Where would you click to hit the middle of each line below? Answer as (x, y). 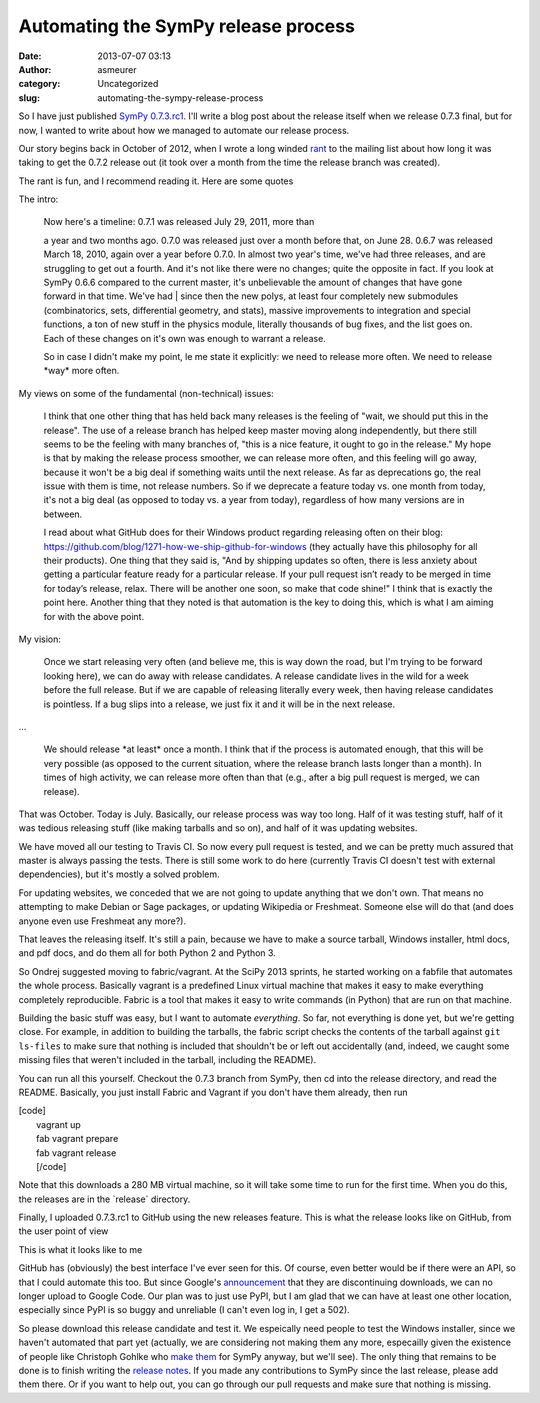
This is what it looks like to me (80, 1249)
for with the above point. (94, 616)
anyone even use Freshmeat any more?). (102, 921)
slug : (29, 97)
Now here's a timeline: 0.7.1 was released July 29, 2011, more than (179, 222)
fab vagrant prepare (77, 1139)
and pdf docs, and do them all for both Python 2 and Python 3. (147, 953)
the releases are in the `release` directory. (104, 1199)
